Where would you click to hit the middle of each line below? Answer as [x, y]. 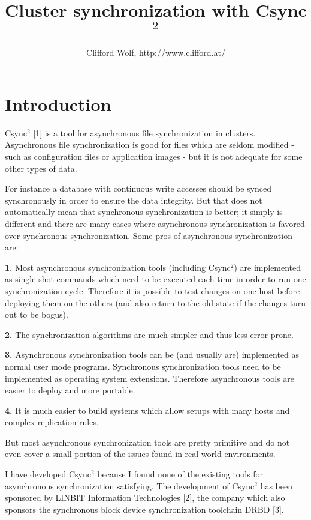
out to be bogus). [37, 314]
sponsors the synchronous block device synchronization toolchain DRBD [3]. [144, 509]
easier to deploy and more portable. [70, 390]
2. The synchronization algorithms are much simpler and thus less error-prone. [149, 334]
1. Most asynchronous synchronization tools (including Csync [118, 267]
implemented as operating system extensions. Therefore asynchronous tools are [150, 378]
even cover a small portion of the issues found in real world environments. [140, 454]
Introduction [58, 104]
